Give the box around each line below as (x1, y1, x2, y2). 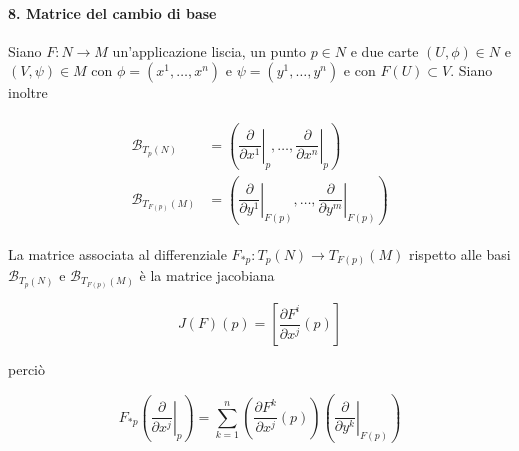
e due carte (350, 40, 419, 61)
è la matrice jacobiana (139, 265, 275, 286)
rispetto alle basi (408, 243, 511, 264)
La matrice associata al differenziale (8, 243, 227, 264)
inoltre (8, 82, 48, 103)
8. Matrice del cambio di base (8, 2, 217, 23)
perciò (8, 359, 45, 380)
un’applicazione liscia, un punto (112, 40, 307, 61)
